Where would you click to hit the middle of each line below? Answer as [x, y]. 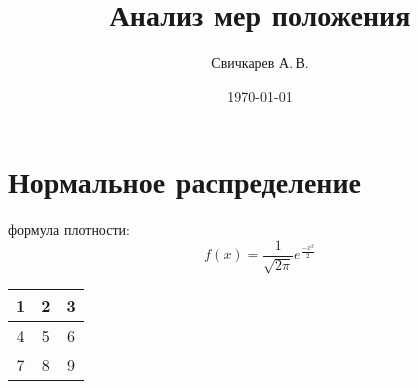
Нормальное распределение [185, 181]
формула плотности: [69, 229]
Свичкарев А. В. [260, 62]
